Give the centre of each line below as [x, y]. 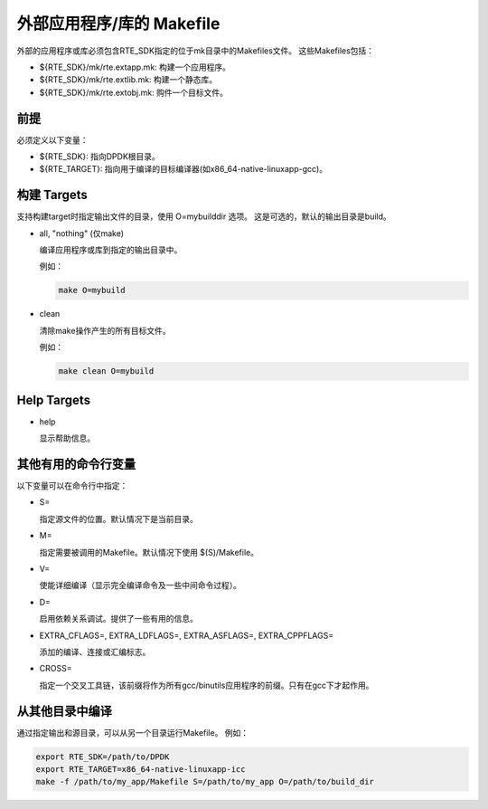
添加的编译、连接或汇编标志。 [95, 652]
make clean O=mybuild [106, 371]
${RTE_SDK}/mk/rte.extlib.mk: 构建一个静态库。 [128, 80]
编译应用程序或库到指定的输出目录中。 [111, 250]
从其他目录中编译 [64, 711]
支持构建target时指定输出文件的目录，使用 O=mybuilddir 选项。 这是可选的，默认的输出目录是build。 [204, 216]
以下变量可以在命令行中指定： [72, 486]
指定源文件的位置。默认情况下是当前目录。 [118, 519]
